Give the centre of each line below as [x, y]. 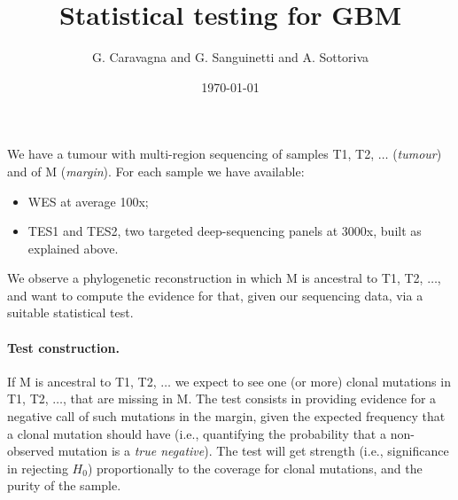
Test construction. [63, 347]
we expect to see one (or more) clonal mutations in [313, 381]
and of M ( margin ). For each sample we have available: [156, 171]
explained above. [73, 248]
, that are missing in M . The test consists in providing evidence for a [250, 398]
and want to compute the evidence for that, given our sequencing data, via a [215, 295]
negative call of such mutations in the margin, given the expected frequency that [226, 416]
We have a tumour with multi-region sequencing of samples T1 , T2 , [191, 154]
